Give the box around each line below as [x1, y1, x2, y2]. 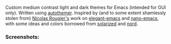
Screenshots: [5, 33, 40, 40]
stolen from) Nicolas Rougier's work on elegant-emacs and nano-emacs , [5, 15, 159, 21]
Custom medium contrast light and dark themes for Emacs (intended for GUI [5, 5, 166, 10]
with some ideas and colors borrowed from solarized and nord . [5, 20, 138, 27]
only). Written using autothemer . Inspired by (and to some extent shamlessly [5, 10, 166, 16]
